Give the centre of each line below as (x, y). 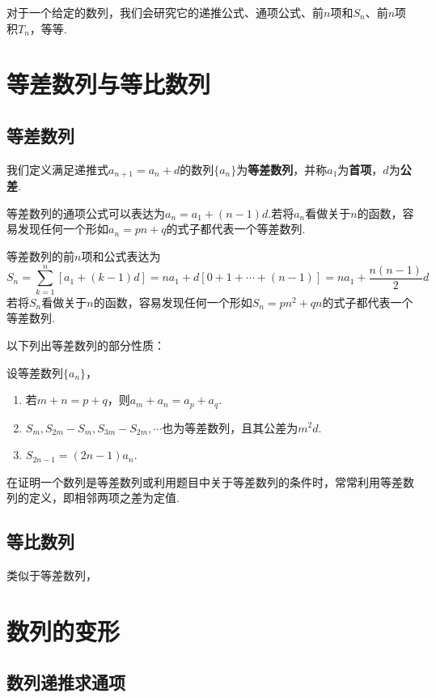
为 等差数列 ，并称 (282, 169)
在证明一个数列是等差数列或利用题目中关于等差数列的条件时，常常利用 (193, 481)
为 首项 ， (360, 169)
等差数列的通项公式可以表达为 (86, 213)
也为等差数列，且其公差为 (230, 427)
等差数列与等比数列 (109, 84)
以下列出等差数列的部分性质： (86, 345)
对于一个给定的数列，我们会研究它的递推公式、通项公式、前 (165, 12)
